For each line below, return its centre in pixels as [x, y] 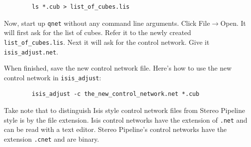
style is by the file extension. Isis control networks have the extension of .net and [126, 119]
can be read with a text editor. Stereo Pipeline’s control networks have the [116, 129]
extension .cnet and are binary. [52, 138]
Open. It [233, 23]
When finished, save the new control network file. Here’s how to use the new [118, 68]
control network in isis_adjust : [53, 77]
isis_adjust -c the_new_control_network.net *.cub [116, 94]
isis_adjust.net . [31, 51]
